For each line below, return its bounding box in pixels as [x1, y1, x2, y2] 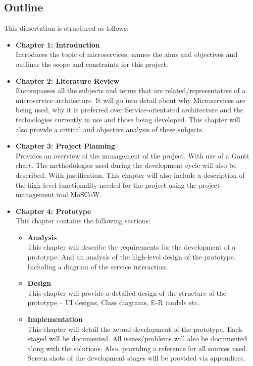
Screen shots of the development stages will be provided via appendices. [27, 353, 246, 363]
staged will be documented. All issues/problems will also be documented [27, 333, 248, 344]
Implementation [27, 314, 83, 324]
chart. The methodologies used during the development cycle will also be [15, 160, 237, 170]
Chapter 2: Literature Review [15, 75, 119, 86]
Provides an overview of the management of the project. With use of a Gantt [15, 150, 250, 160]
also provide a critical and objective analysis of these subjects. [15, 124, 204, 134]
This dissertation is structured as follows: [4, 23, 129, 33]
